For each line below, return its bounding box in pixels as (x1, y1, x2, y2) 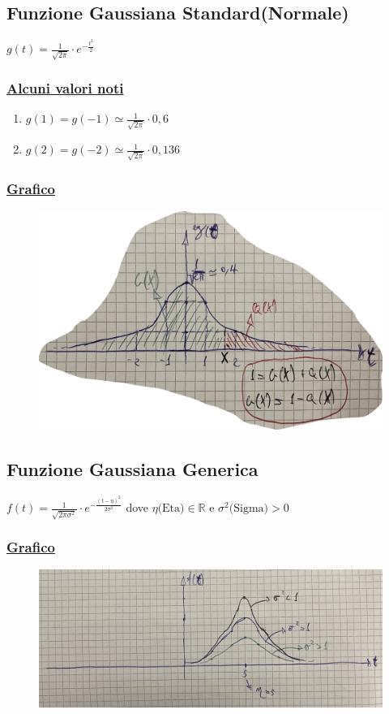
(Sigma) (229, 503, 269, 515)
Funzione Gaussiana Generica (6, 457, 259, 482)
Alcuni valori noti (6, 78, 124, 98)
